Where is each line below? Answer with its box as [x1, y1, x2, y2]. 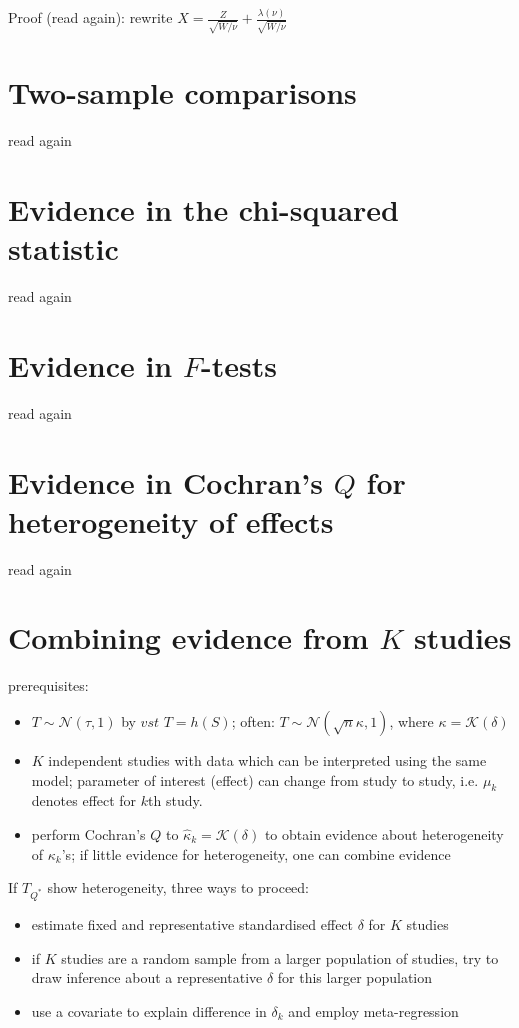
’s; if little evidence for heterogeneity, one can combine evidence [61, 843, 451, 864]
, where [389, 710, 434, 731]
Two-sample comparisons [8, 72, 357, 113]
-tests [201, 344, 277, 385]
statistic [8, 228, 119, 269]
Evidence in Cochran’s [8, 461, 324, 502]
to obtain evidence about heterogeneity [264, 823, 504, 844]
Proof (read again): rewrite [8, 7, 173, 28]
